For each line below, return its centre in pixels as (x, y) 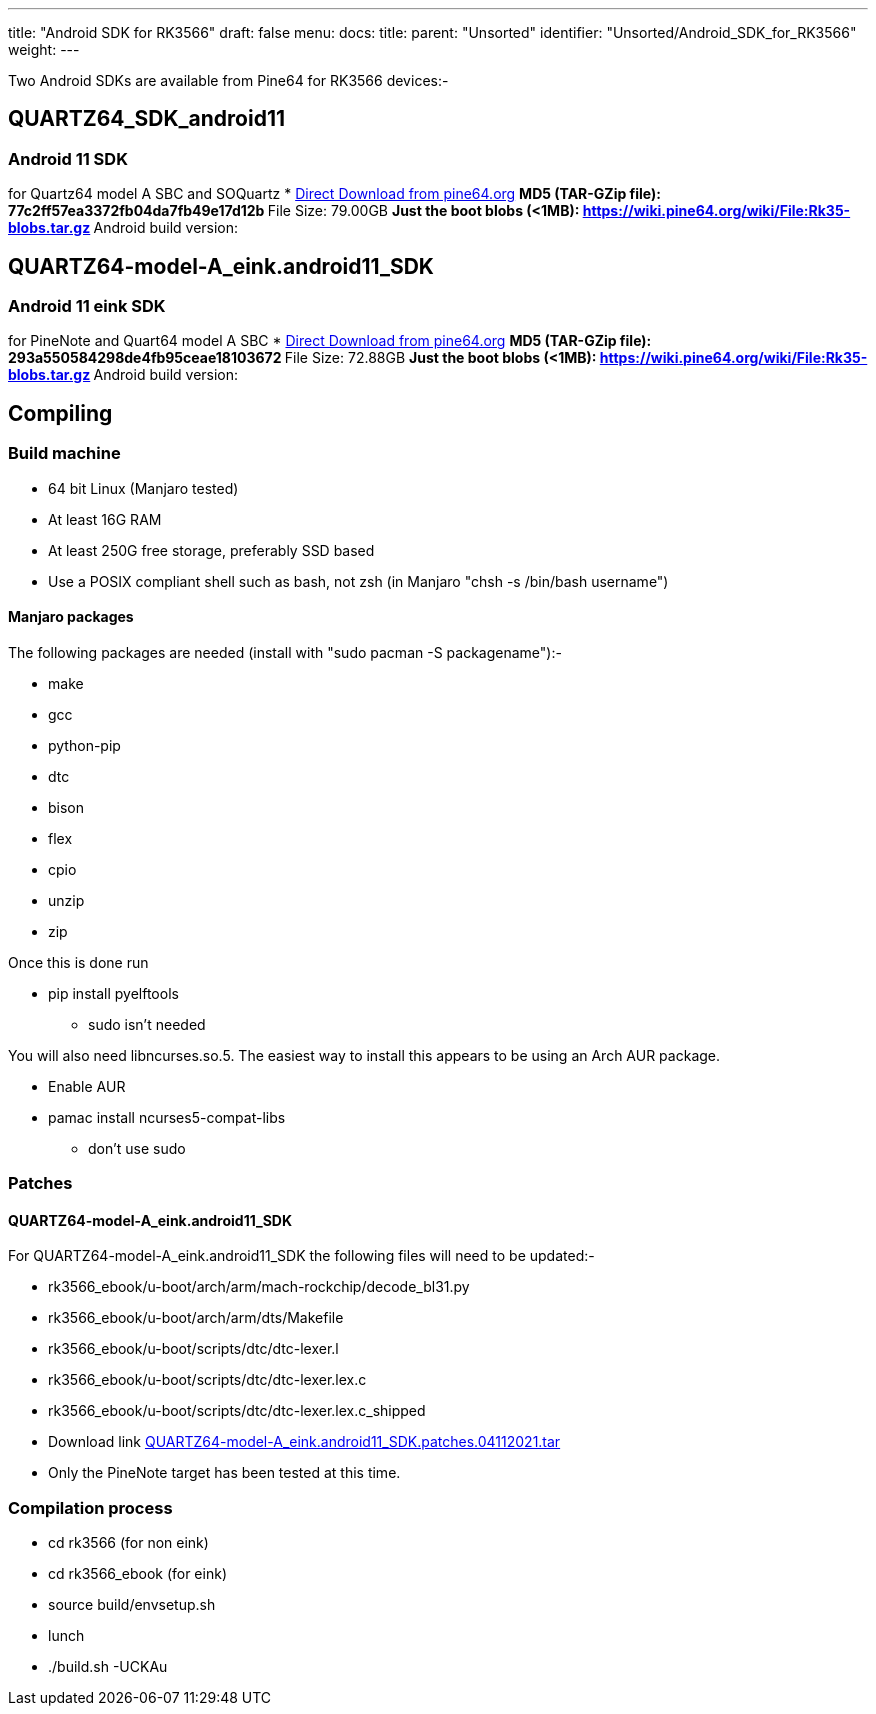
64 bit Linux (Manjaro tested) (143, 488)
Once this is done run (78, 962)
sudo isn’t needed (147, 1024)
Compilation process (90, 1507)
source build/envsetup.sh (132, 1605)
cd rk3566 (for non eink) (128, 1543)
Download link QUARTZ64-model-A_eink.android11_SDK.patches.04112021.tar (304, 1442)
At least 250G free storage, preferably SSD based (211, 550)
